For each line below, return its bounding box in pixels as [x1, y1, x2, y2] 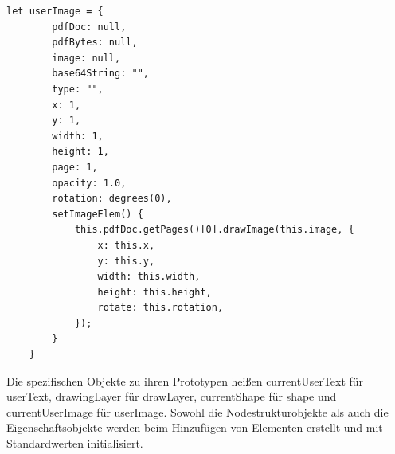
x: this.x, [97, 239, 155, 251]
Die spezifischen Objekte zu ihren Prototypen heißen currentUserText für [6, 372, 364, 389]
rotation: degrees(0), [52, 193, 172, 205]
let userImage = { [6, 6, 104, 17]
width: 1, [52, 130, 104, 142]
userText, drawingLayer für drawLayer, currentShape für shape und [6, 388, 337, 405]
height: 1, [52, 146, 109, 158]
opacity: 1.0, [52, 177, 127, 189]
